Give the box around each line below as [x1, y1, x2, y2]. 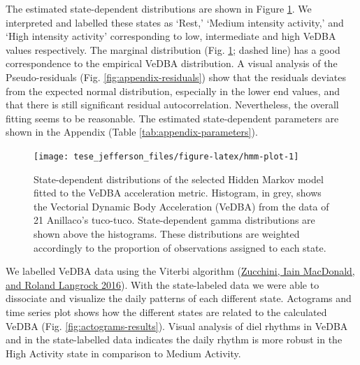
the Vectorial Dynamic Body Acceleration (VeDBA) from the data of [34, 199, 329, 213]
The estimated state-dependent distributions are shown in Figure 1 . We [6, 1, 312, 15]
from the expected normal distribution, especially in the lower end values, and [6, 83, 340, 98]
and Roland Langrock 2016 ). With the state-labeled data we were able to [6, 277, 319, 292]
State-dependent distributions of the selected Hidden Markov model [34, 171, 324, 186]
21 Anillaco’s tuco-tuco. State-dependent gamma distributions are [34, 213, 315, 227]
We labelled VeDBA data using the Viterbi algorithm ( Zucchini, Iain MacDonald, [6, 264, 355, 278]
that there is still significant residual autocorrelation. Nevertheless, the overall [6, 97, 339, 112]
